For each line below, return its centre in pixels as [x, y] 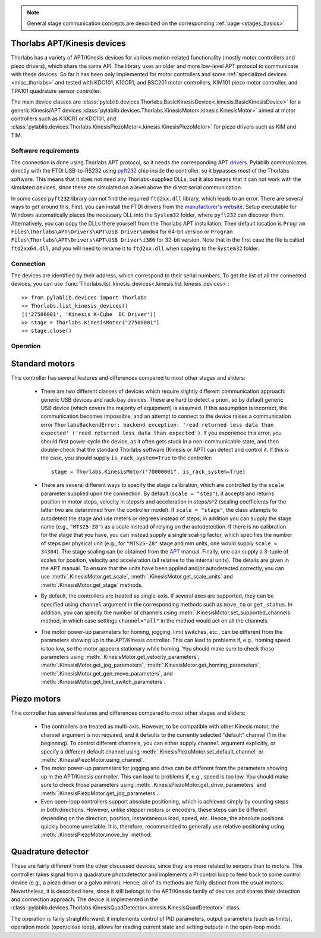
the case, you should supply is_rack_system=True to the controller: [127, 458]
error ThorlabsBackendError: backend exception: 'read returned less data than [157, 424]
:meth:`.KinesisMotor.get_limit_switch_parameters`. [103, 682]
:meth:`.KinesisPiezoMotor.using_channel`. [93, 759]
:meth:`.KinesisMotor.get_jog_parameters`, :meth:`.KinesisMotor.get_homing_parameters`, [151, 665]
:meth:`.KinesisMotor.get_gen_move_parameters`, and [107, 673]
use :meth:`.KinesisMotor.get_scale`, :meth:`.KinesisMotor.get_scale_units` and [137, 577]
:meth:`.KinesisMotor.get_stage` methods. [92, 585]
